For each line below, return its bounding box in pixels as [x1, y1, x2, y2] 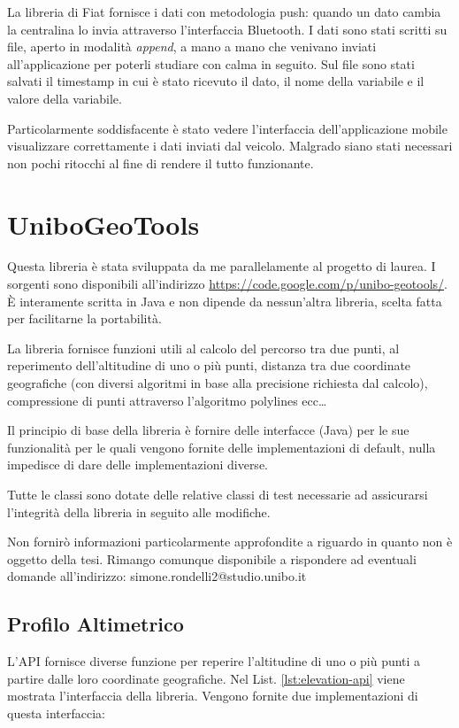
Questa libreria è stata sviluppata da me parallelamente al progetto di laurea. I [7, 257, 436, 275]
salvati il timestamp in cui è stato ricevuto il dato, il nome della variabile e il [7, 72, 425, 90]
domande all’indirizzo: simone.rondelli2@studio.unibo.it [7, 567, 307, 585]
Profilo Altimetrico [7, 610, 184, 638]
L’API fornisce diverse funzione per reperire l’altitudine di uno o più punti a [7, 652, 421, 670]
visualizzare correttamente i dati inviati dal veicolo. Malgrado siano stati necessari [7, 136, 453, 155]
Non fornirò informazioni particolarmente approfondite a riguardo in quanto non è [7, 532, 453, 551]
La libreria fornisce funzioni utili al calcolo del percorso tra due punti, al [7, 338, 400, 357]
